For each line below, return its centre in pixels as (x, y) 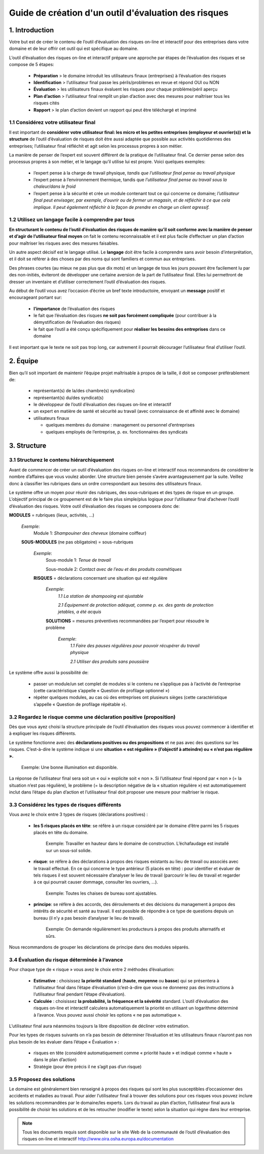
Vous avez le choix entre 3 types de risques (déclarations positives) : (78, 815)
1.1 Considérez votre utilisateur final (52, 122)
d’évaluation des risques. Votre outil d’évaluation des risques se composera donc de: (94, 506)
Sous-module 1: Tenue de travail (78, 560)
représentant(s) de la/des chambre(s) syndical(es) (84, 391)
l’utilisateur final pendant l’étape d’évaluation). (79, 994)
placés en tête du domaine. (61, 832)
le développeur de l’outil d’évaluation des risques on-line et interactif (102, 405)
